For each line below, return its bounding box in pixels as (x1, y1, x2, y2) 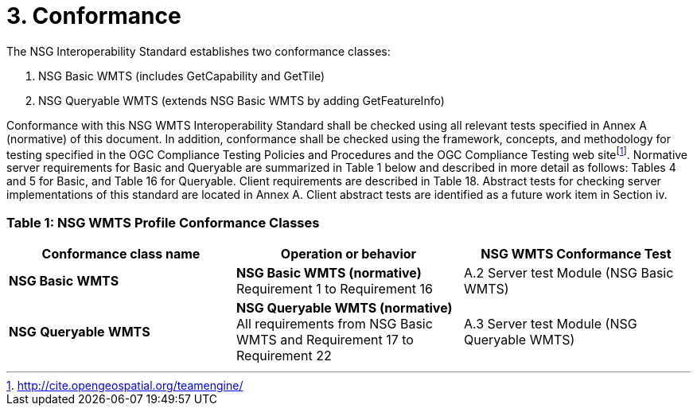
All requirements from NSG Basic (236, 316, 433, 332)
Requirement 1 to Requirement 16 (236, 281, 433, 297)
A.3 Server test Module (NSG (463, 316, 637, 332)
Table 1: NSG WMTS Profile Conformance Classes (6, 214, 320, 231)
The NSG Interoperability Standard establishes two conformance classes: (6, 44, 391, 58)
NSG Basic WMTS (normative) (236, 265, 422, 282)
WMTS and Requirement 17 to (236, 332, 414, 348)
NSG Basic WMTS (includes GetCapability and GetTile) (38, 68, 325, 83)
